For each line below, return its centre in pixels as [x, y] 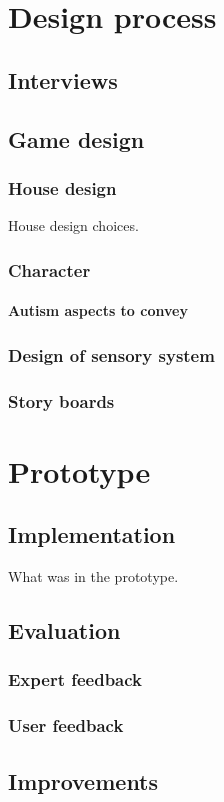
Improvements [83, 780]
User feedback [66, 725]
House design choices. [73, 225]
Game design [76, 138]
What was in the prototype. [93, 576]
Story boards [61, 400]
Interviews [63, 79]
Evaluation [64, 630]
